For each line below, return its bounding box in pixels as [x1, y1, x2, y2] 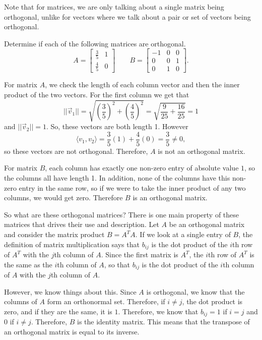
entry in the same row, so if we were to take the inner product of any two [19, 182, 246, 193]
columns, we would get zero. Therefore [4, 192, 123, 203]
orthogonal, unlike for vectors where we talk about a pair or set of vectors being [4, 11, 251, 22]
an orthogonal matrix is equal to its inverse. [4, 326, 140, 336]
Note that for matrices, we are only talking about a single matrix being [4, 2, 224, 12]
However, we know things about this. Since [4, 286, 137, 297]
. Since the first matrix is [101, 249, 178, 260]
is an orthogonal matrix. [133, 192, 208, 203]
